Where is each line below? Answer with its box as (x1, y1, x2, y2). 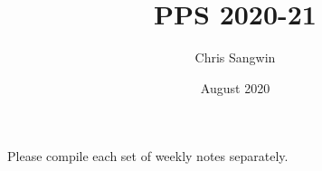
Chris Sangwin (194, 48, 276, 67)
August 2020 (200, 78, 270, 97)
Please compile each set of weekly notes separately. (7, 147, 289, 166)
